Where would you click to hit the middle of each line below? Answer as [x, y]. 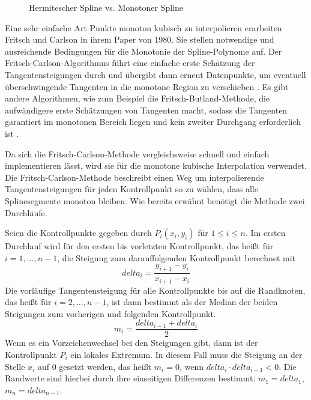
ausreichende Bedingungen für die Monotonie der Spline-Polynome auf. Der [143, 51]
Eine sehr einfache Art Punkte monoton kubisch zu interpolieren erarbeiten [143, 27]
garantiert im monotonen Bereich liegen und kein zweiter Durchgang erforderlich [153, 122]
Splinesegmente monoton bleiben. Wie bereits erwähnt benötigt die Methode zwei [155, 200]
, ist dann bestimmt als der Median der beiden [192, 302]
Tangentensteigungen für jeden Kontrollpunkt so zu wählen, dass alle [131, 189]
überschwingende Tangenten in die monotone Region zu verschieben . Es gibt [147, 86]
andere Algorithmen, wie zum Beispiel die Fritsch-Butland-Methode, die [137, 98]
